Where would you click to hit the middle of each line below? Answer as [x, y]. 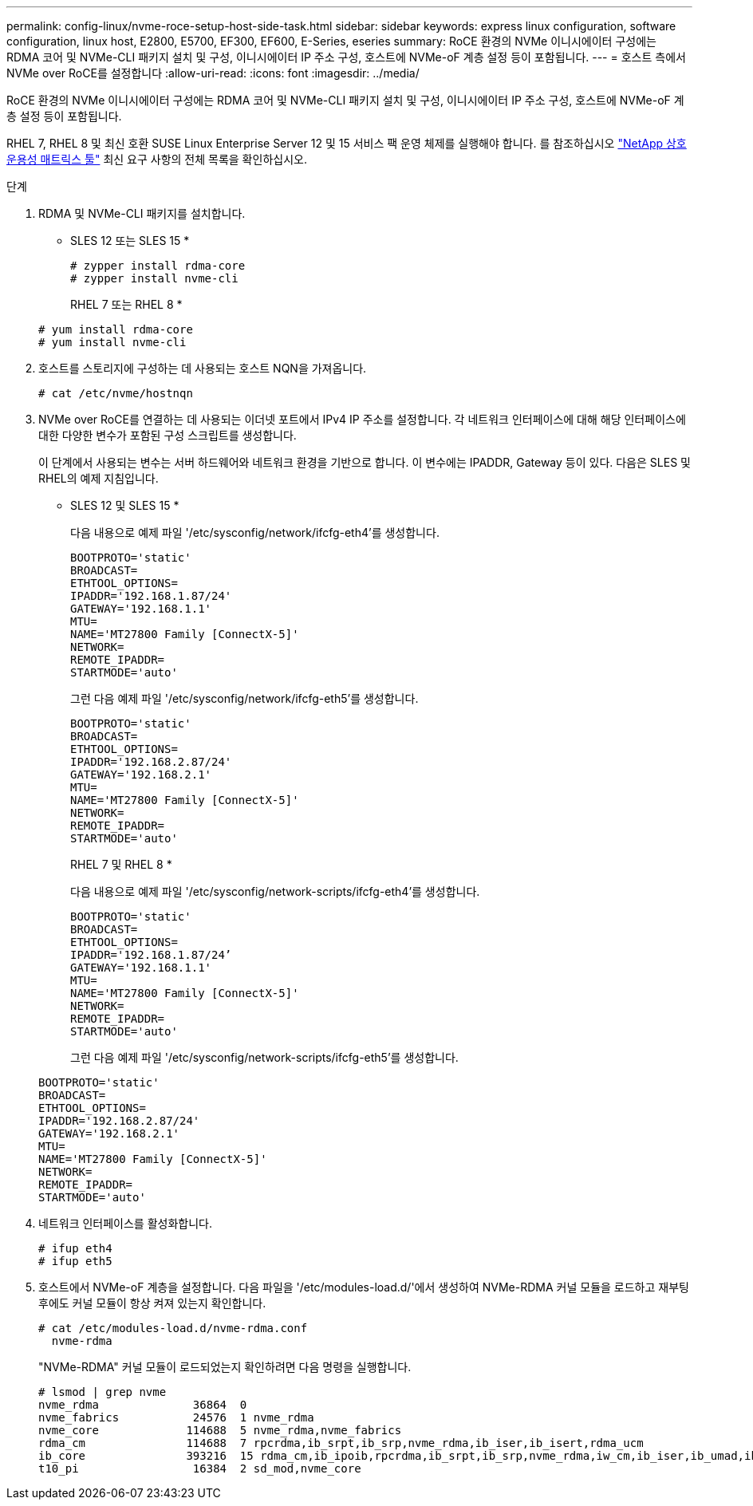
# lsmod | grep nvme [103, 1392]
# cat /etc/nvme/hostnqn [116, 393]
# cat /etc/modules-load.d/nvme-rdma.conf [173, 1328]
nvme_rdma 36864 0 [143, 1405]
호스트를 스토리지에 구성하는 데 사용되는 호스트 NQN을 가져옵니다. [203, 368]
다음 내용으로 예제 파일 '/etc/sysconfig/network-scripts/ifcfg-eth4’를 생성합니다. [275, 891]
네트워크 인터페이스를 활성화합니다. [125, 1223]
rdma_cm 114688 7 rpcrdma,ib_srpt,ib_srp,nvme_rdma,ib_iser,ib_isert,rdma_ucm [341, 1443]
